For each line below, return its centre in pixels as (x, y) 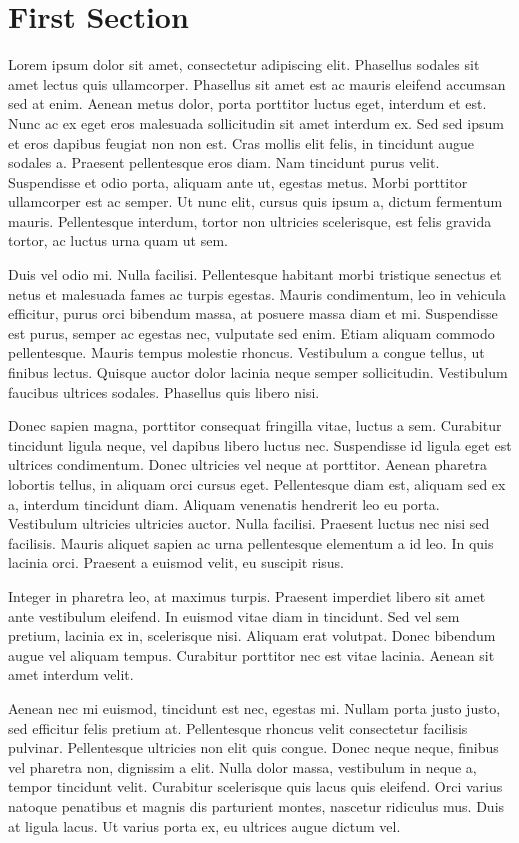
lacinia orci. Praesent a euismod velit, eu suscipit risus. (176, 562)
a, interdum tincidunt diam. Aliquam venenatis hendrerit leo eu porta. (224, 503)
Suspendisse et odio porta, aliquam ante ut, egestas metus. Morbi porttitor (238, 181)
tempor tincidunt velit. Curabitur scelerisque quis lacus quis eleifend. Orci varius (255, 786)
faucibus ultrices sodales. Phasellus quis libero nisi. (164, 391)
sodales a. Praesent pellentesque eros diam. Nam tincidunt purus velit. (224, 162)
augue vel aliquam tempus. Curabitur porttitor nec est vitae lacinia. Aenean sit (251, 654)
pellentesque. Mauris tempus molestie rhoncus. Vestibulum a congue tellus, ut (246, 352)
